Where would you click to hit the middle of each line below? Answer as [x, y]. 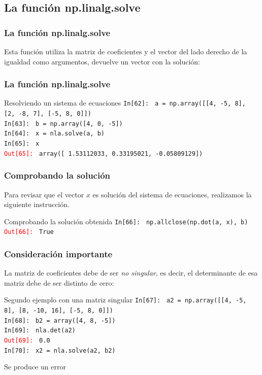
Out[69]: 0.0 [27, 341]
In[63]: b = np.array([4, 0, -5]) [63, 124]
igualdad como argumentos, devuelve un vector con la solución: [102, 61]
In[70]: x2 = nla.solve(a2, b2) [60, 350]
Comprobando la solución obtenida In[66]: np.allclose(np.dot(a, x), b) [126, 221]
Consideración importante [58, 253]
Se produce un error [35, 367]
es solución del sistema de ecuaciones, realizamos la [172, 194]
